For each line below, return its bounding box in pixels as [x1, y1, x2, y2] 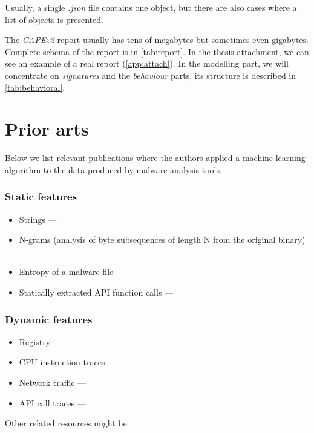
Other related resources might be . [5, 417, 132, 429]
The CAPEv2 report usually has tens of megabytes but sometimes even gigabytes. [5, 33, 309, 46]
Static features [5, 189, 77, 204]
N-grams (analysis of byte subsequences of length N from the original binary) [19, 233, 306, 246]
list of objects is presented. [5, 13, 103, 25]
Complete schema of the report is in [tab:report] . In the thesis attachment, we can [5, 45, 309, 58]
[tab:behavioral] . [5, 81, 65, 93]
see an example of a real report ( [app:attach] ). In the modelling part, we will [5, 57, 289, 70]
